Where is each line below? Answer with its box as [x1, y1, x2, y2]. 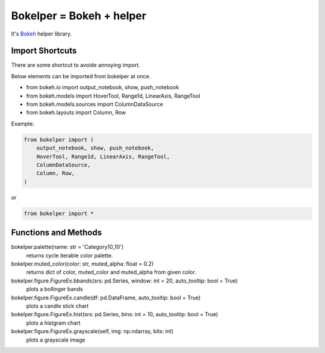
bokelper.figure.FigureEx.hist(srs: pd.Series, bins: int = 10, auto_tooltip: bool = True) [11, 311, 218, 318]
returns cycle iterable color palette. [26, 252, 113, 259]
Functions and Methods [11, 228, 102, 238]
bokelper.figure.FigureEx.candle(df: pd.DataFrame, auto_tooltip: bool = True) [11, 294, 201, 301]
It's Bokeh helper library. [11, 30, 72, 37]
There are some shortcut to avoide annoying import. [11, 61, 141, 69]
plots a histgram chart [26, 319, 81, 326]
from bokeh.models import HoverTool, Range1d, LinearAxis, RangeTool [26, 92, 201, 99]
